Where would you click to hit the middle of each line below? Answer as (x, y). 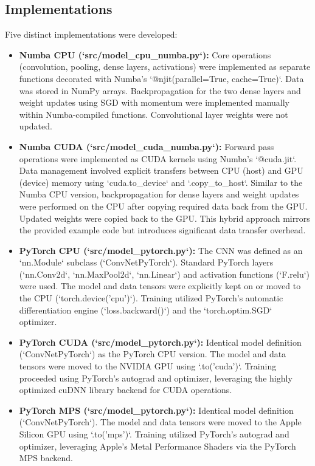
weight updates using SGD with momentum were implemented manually (154, 102)
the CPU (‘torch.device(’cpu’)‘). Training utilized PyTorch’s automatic (151, 298)
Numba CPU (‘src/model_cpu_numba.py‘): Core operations (145, 54)
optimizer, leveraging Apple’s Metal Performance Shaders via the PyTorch (157, 446)
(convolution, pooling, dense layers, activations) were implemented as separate (165, 67)
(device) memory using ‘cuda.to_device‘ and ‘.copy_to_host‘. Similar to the (161, 182)
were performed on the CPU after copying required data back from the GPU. (163, 206)
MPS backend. (46, 458)
